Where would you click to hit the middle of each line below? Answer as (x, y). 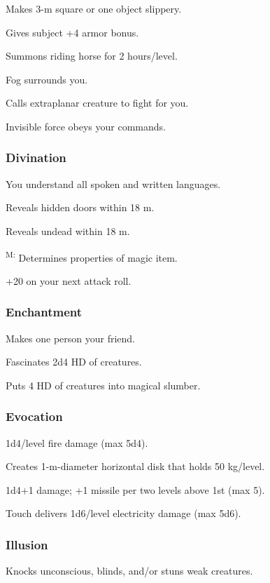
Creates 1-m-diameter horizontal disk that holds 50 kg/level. (135, 466)
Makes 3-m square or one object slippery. (94, 8)
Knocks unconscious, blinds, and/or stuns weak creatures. (129, 571)
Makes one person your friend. (71, 338)
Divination (36, 158)
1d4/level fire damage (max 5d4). (77, 442)
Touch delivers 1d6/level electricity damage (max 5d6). (123, 513)
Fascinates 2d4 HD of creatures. (74, 362)
